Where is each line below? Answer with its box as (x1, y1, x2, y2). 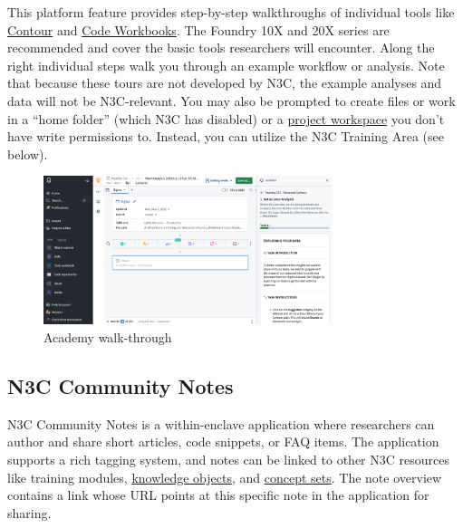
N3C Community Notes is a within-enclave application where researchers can (7, 414, 435, 433)
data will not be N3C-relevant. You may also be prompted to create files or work (7, 91, 456, 110)
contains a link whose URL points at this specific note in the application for (7, 485, 429, 504)
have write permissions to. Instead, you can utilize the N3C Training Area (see (7, 127, 444, 146)
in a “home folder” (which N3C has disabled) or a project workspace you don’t (7, 109, 445, 128)
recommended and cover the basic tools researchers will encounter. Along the (7, 38, 435, 57)
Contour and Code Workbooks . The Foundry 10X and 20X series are (7, 20, 390, 39)
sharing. (7, 503, 52, 522)
